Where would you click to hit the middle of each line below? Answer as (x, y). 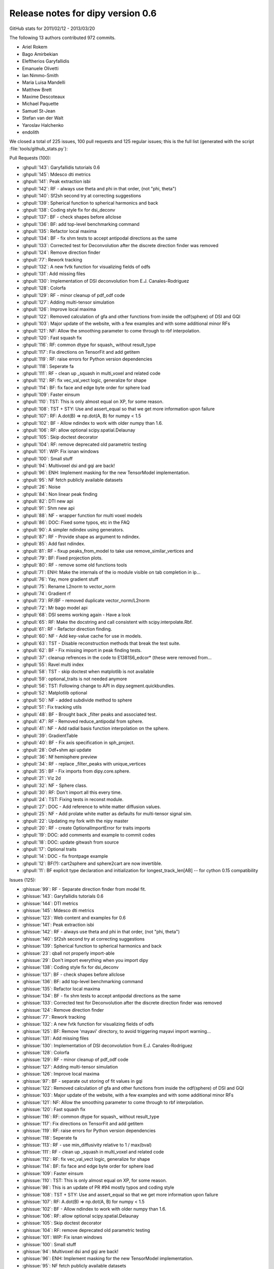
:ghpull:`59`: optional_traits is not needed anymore (75, 679)
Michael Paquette (40, 104)
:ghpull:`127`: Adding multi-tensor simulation (68, 302)
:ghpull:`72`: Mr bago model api (55, 608)
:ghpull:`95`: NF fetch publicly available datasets (72, 480)
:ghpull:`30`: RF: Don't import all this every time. (72, 792)
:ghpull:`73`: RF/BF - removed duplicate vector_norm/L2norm (86, 600)
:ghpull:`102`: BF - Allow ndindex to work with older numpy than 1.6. (93, 423)
